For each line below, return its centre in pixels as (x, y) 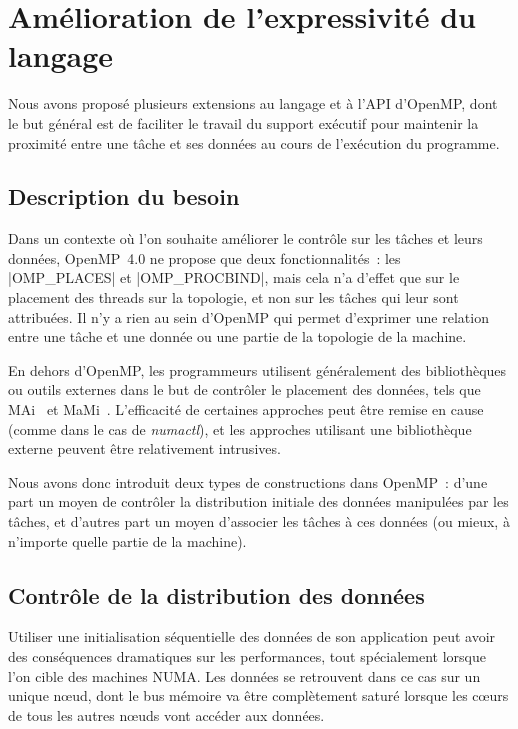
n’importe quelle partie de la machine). (127, 540)
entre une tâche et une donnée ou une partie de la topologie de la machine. (237, 336)
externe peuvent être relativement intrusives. (144, 448)
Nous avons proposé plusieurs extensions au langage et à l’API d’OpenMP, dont (253, 103)
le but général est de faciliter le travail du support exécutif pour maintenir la (243, 122)
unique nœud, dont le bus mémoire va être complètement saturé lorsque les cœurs (258, 695)
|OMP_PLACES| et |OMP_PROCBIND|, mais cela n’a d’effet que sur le (234, 277)
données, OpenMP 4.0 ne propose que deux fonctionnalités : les (204, 257)
